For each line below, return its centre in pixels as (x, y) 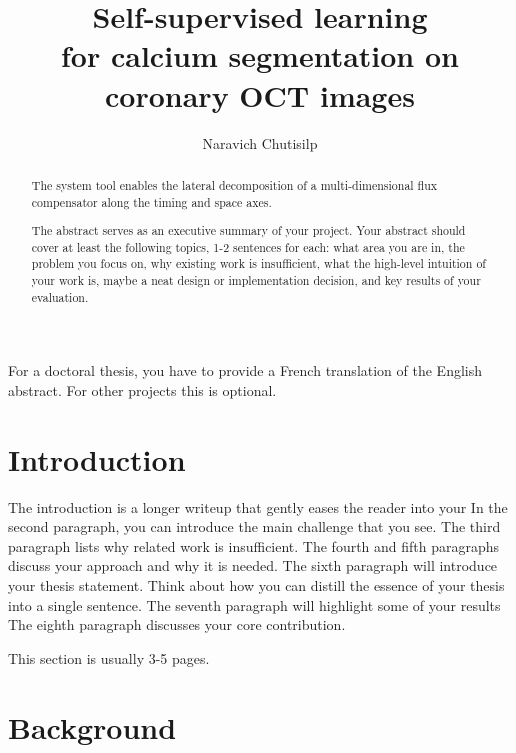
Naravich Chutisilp (260, 142)
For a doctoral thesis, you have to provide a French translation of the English (245, 370)
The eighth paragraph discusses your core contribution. (177, 624)
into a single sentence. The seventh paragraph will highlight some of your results (254, 604)
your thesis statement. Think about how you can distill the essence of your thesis (256, 585)
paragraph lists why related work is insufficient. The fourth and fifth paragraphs (254, 545)
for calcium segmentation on (260, 55)
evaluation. (60, 296)
